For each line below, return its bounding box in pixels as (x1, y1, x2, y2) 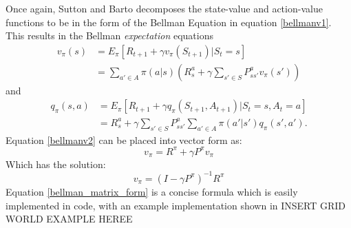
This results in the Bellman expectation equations (6, 28, 213, 43)
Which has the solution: (6, 156, 106, 171)
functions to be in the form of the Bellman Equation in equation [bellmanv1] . (6, 14, 332, 29)
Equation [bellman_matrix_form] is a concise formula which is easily (6, 184, 298, 198)
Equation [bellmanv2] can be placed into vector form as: (6, 132, 242, 147)
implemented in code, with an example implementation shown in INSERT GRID (6, 198, 346, 212)
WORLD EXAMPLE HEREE (6, 211, 133, 226)
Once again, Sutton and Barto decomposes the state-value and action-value (6, 1, 323, 15)
